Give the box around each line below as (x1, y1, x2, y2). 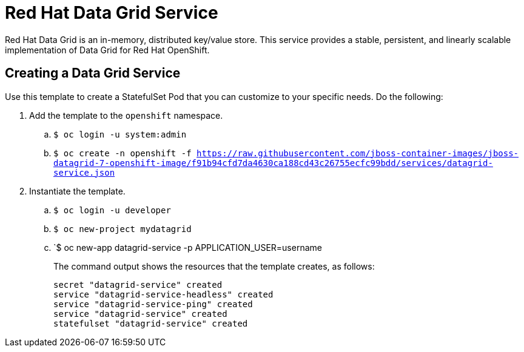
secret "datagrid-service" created (53, 279, 223, 290)
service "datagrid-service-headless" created (53, 289, 274, 299)
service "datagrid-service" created (53, 308, 227, 319)
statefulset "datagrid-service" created (53, 318, 248, 328)
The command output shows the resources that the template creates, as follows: (53, 261, 375, 271)
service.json (53, 167, 115, 178)
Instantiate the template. (29, 185, 126, 196)
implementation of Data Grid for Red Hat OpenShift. (5, 44, 210, 55)
